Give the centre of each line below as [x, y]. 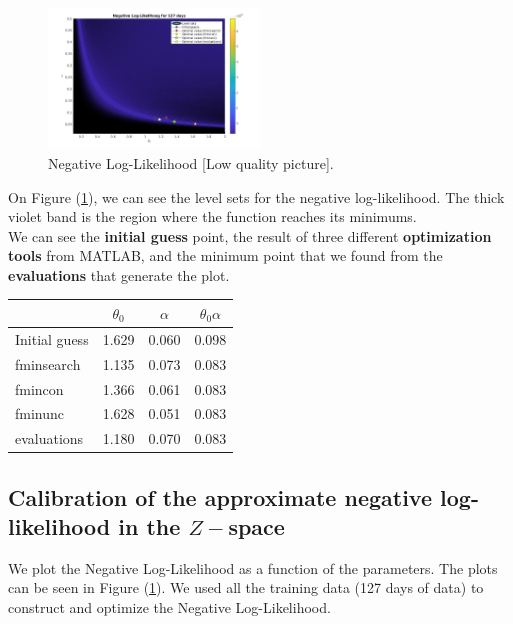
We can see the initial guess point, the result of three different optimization [250, 235]
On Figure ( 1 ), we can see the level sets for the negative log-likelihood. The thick [256, 196]
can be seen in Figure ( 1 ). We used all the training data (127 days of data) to [246, 587]
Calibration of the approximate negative [220, 496]
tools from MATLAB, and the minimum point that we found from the [225, 255]
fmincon [39, 388]
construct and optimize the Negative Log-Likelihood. [169, 607]
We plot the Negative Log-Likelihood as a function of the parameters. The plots [253, 567]
